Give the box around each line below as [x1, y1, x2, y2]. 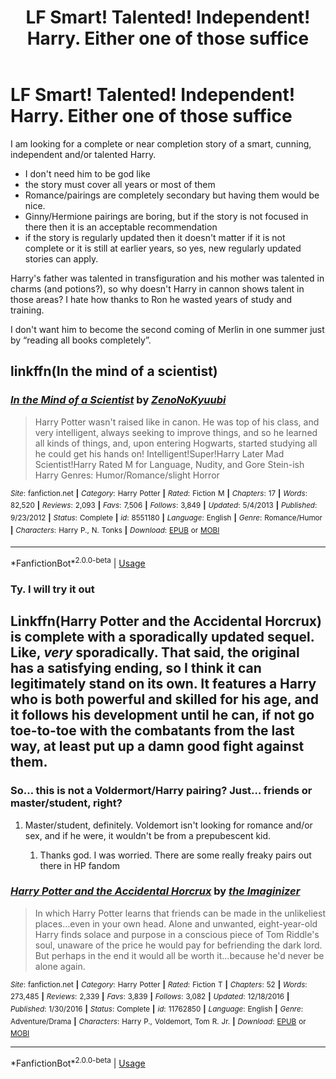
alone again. [34, 960, 86, 972]
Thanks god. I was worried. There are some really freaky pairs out [39, 849, 312, 861]
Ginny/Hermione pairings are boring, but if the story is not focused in [24, 210, 309, 222]
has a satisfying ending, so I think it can [10, 660, 262, 677]
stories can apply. [24, 252, 99, 265]
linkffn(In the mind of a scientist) [10, 363, 218, 380]
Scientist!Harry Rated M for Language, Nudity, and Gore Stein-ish [34, 458, 305, 470]
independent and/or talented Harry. [10, 148, 157, 160]
